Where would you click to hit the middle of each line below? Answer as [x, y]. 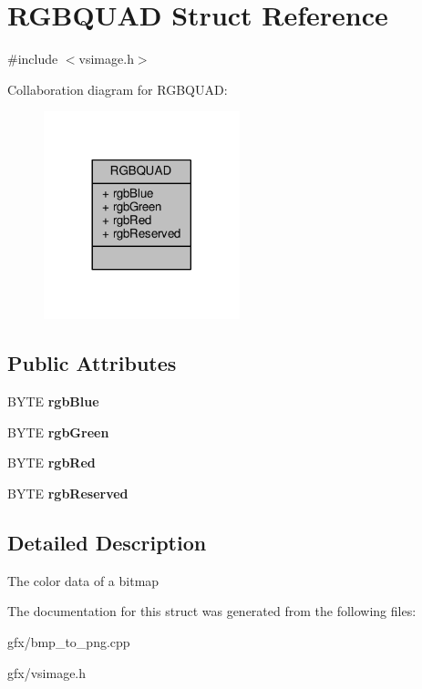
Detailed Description [107, 542]
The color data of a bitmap [83, 580]
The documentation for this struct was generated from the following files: [212, 611]
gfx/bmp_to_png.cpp [69, 641]
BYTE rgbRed [51, 463]
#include [33, 59]
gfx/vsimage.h [47, 672]
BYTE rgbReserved [68, 493]
